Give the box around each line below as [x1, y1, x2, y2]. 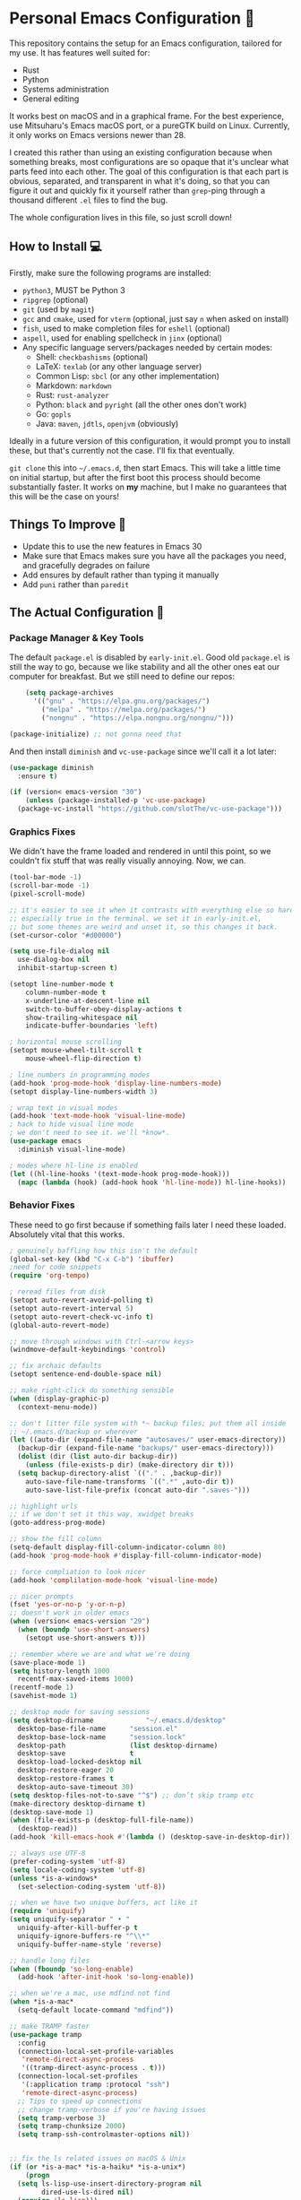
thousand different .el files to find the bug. [9, 195, 168, 205]
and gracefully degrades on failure [21, 559, 150, 570]
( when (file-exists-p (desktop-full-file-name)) [9, 1815, 194, 1825]
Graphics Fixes [9, 825, 76, 837]
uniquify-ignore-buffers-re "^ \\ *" [17, 1931, 150, 1940]
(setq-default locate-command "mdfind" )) [17, 2005, 175, 2015]
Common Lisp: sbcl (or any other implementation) [35, 370, 219, 381]
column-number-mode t [25, 988, 106, 997]
